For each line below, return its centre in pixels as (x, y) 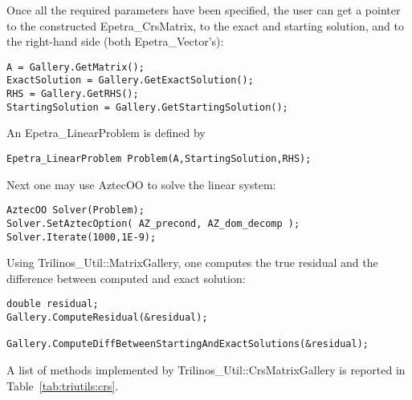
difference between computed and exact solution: (126, 278)
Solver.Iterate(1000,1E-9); (82, 237)
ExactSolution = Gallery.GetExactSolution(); (130, 81)
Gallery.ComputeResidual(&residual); (107, 318)
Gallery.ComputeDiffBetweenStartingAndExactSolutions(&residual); (188, 344)
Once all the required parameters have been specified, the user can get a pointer (204, 10)
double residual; (53, 304)
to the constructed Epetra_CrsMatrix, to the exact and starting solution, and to (206, 25)
